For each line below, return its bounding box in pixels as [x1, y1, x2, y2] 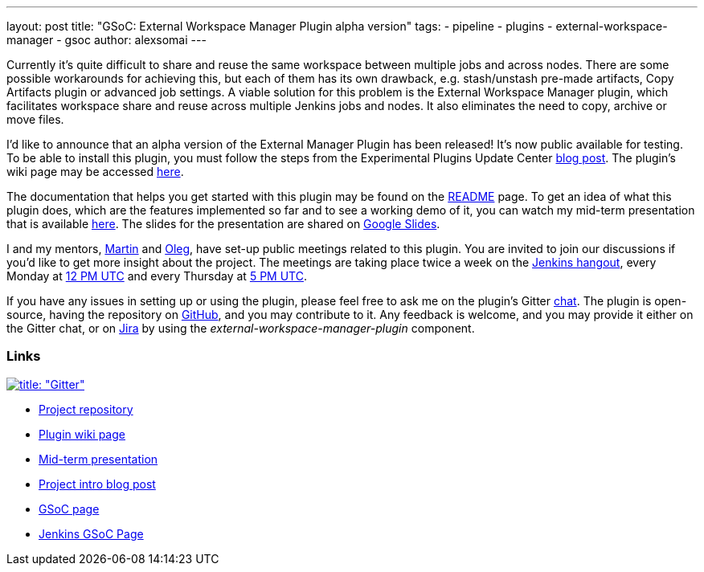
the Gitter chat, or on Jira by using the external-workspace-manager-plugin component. [6, 321, 475, 335]
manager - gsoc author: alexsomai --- [6, 33, 207, 47]
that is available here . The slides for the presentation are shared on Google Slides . [6, 217, 440, 231]
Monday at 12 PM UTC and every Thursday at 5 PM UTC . [6, 269, 307, 283]
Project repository [39, 402, 133, 416]
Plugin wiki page [39, 427, 125, 441]
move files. [6, 112, 64, 126]
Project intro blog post [39, 476, 156, 491]
